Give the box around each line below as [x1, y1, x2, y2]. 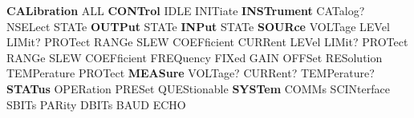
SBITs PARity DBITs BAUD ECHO [6, 96, 186, 112]
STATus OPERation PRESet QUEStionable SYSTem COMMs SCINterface [6, 80, 390, 96]
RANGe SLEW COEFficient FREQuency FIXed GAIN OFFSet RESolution [6, 49, 383, 65]
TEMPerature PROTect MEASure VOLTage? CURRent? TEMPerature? [6, 65, 375, 81]
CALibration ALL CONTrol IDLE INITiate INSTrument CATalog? [6, 2, 365, 18]
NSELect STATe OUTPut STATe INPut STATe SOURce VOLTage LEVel [6, 18, 390, 34]
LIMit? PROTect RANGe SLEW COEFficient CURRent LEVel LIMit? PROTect [6, 33, 408, 50]
